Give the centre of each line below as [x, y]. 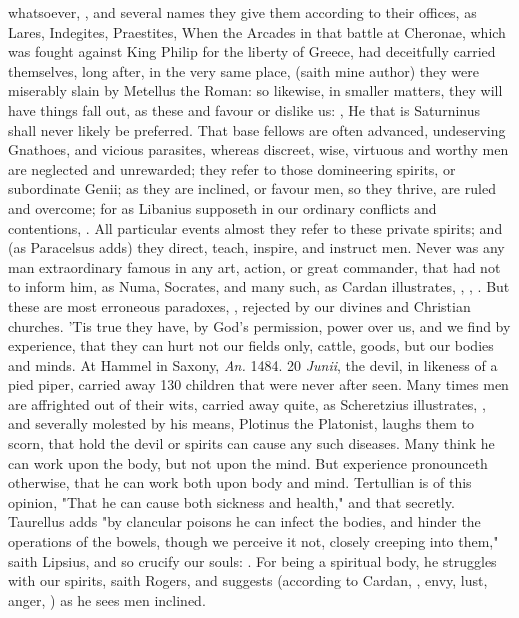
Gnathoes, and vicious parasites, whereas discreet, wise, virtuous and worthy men [258, 149]
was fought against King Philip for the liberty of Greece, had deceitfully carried [252, 51]
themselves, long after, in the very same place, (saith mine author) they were [243, 70]
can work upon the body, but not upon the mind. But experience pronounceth [248, 462]
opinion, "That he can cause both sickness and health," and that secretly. [231, 501]
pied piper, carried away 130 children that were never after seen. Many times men [258, 384]
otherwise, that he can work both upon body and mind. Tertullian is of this [240, 482]
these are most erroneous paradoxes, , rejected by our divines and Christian [239, 305]
